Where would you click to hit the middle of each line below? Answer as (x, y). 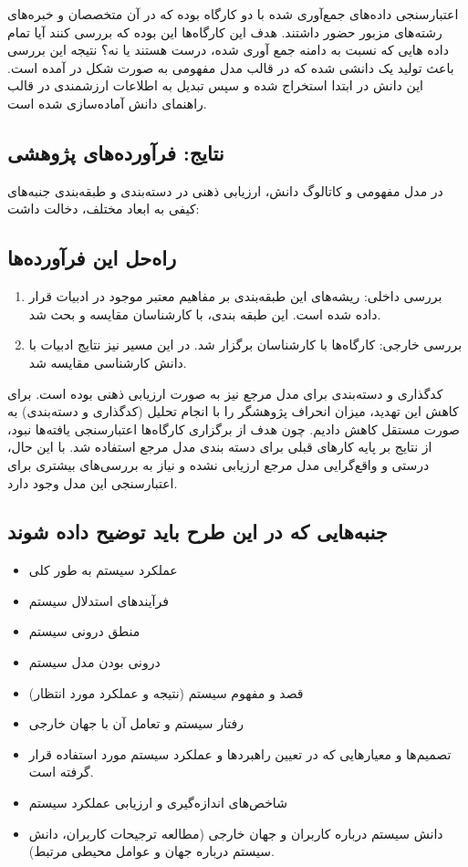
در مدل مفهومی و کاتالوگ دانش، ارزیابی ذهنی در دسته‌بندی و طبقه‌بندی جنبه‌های (225, 190)
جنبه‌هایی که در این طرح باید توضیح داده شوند (198, 532)
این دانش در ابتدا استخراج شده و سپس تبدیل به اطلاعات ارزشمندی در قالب (215, 85)
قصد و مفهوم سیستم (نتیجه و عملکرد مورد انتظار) (166, 692)
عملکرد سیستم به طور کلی (103, 570)
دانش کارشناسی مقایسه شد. (108, 362)
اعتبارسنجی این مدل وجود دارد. (93, 482)
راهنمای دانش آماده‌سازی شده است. (107, 103)
